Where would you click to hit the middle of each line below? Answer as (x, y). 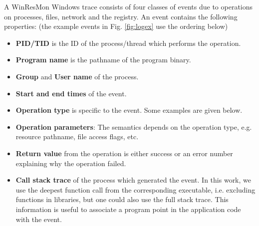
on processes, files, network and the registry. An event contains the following (121, 16)
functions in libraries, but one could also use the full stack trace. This (122, 199)
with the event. (39, 219)
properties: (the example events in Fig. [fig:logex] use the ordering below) (116, 26)
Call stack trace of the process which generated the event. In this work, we (133, 180)
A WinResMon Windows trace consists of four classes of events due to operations (129, 6)
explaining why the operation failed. (71, 163)
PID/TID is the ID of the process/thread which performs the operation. (128, 43)
